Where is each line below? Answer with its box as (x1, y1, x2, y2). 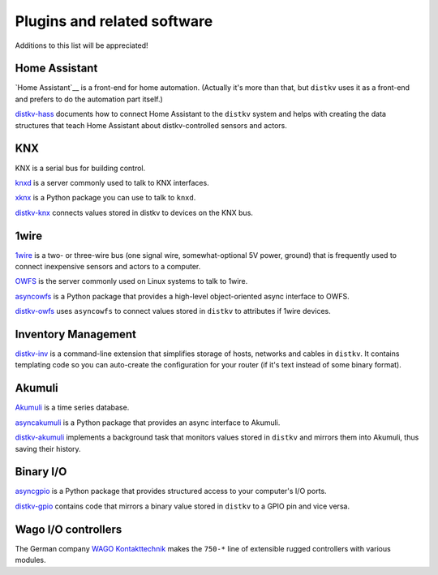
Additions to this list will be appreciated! (15, 41, 149, 50)
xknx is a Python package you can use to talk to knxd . (15, 193, 196, 203)
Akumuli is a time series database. (15, 402, 130, 413)
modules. (15, 556, 46, 565)
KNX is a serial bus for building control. (15, 163, 146, 173)
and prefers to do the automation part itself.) (15, 94, 164, 104)
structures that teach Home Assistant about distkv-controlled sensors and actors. (15, 120, 287, 130)
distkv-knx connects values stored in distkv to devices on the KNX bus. (15, 208, 253, 217)
